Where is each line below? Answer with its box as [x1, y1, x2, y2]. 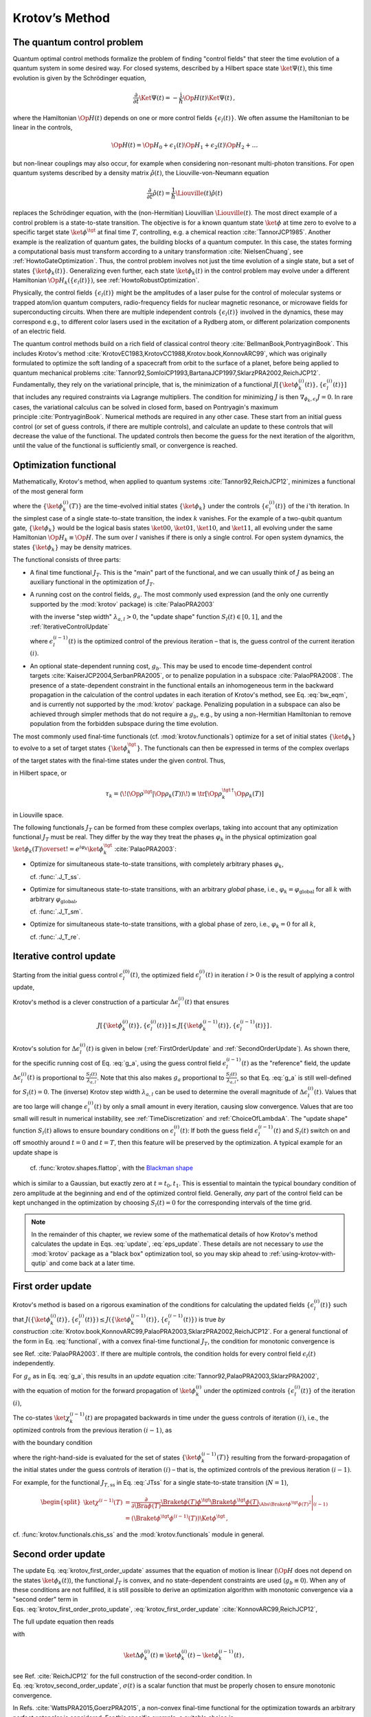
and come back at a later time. [49, 1259, 135, 1267]
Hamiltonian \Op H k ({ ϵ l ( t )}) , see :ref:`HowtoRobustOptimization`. [12, 276, 199, 286]
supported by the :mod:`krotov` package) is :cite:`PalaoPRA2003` [30, 600, 215, 608]
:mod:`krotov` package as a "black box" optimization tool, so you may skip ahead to [31, 1249, 268, 1258]
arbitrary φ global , [30, 895, 78, 905]
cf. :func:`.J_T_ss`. [30, 872, 81, 880]
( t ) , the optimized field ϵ [130, 970, 199, 979]
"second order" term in [12, 1595, 78, 1604]
